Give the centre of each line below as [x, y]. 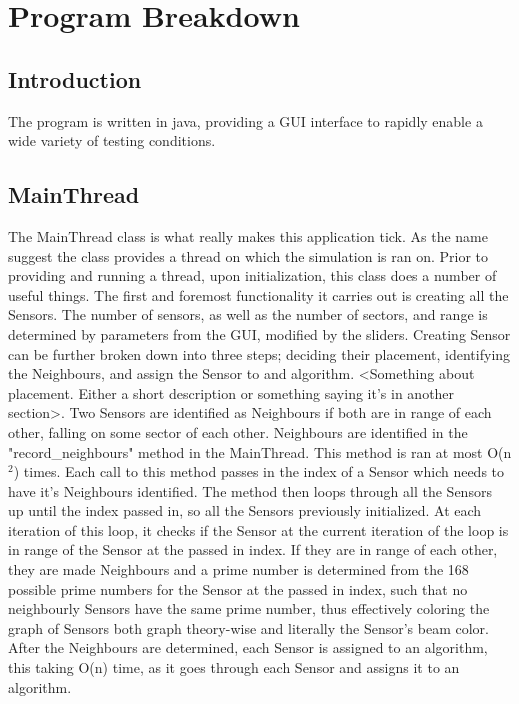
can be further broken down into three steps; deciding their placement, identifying [259, 353]
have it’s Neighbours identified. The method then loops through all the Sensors [250, 490]
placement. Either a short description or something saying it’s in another [231, 392]
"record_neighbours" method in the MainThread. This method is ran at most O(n [260, 451]
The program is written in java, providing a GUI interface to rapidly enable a [245, 120]
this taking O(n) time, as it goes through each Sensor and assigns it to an [234, 667]
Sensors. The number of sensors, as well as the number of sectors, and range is [248, 314]
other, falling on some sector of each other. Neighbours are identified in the [238, 431]
